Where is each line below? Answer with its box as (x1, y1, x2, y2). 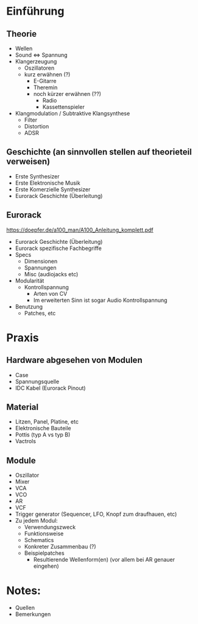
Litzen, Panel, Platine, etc (15, 418, 79, 425)
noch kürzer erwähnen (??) (33, 90, 102, 97)
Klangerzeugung (15, 58, 57, 65)
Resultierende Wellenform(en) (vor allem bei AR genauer (33, 556, 175, 563)
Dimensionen (24, 257, 58, 265)
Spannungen (24, 264, 57, 271)
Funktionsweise (24, 530, 64, 537)
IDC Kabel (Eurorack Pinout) (15, 384, 87, 392)
